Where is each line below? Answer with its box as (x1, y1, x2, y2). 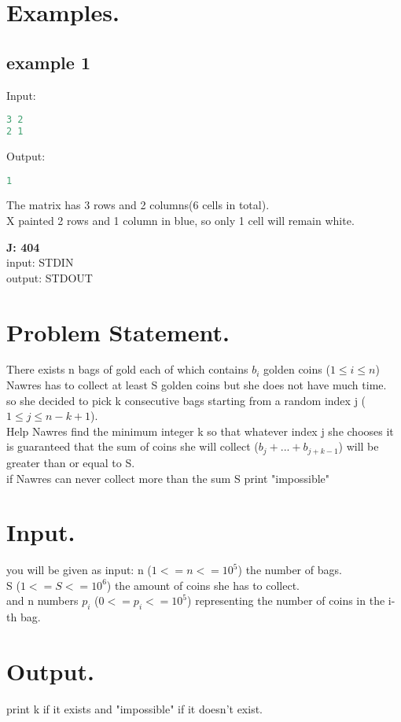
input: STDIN (6, 254, 74, 271)
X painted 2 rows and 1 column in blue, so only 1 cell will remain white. (6, 212, 355, 228)
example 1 (6, 50, 90, 74)
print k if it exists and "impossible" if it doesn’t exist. (6, 700, 263, 716)
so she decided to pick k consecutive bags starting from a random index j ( (6, 392, 366, 408)
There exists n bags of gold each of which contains (6, 361, 248, 378)
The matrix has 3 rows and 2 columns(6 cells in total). (6, 197, 270, 213)
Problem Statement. (6, 315, 230, 348)
